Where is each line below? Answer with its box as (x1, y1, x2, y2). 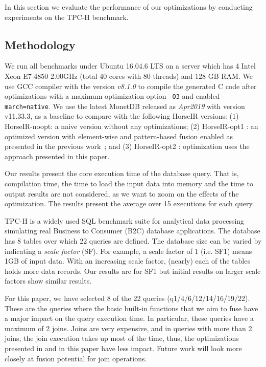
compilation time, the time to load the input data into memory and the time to (5, 178, 253, 189)
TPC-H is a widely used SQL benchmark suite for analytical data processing (5, 215, 245, 226)
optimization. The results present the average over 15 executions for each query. (5, 198, 254, 209)
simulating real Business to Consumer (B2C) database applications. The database (5, 225, 260, 236)
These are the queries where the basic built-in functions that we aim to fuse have (5, 303, 258, 313)
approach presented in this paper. (5, 150, 110, 161)
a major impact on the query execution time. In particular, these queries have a (5, 313, 254, 323)
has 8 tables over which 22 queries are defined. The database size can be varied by (5, 235, 262, 246)
